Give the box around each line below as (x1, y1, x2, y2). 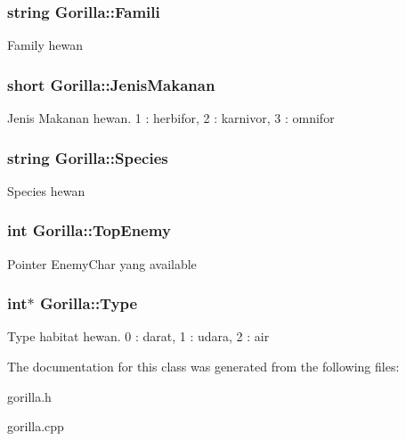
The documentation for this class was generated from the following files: (7, 357, 400, 376)
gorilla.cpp (7, 417, 64, 436)
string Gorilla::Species (7, 146, 168, 168)
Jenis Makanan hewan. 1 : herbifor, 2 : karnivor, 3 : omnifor (7, 109, 335, 127)
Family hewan (7, 36, 83, 54)
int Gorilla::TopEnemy (7, 219, 171, 241)
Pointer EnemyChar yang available (7, 254, 197, 273)
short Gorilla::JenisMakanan (7, 73, 215, 95)
